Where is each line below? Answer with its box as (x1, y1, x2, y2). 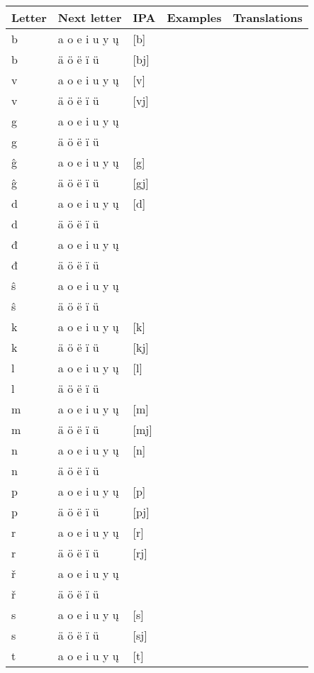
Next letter (57, 9, 122, 26)
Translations (232, 9, 303, 26)
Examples (167, 9, 222, 26)
